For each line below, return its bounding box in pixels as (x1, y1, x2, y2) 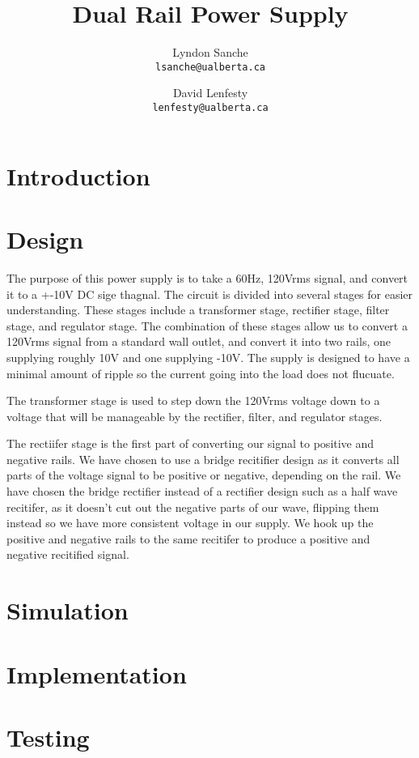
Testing (6, 720, 90, 753)
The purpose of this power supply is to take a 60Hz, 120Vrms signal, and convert (6, 269, 408, 286)
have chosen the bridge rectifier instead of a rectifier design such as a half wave (6, 483, 398, 500)
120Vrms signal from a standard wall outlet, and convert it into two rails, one (6, 333, 391, 350)
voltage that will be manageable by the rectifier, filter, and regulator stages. (6, 407, 383, 424)
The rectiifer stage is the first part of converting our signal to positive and (6, 435, 375, 452)
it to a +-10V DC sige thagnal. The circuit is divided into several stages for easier (6, 285, 413, 302)
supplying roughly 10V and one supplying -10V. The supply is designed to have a (6, 348, 410, 365)
